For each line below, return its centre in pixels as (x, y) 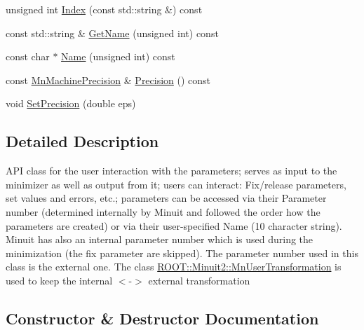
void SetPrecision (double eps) (71, 103)
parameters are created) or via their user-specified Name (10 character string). (174, 225)
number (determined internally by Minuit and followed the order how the (163, 211)
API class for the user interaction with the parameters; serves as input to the (171, 171)
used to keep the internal (59, 280)
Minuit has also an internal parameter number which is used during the (160, 239)
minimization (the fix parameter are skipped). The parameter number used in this (182, 253)
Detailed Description (82, 141)
